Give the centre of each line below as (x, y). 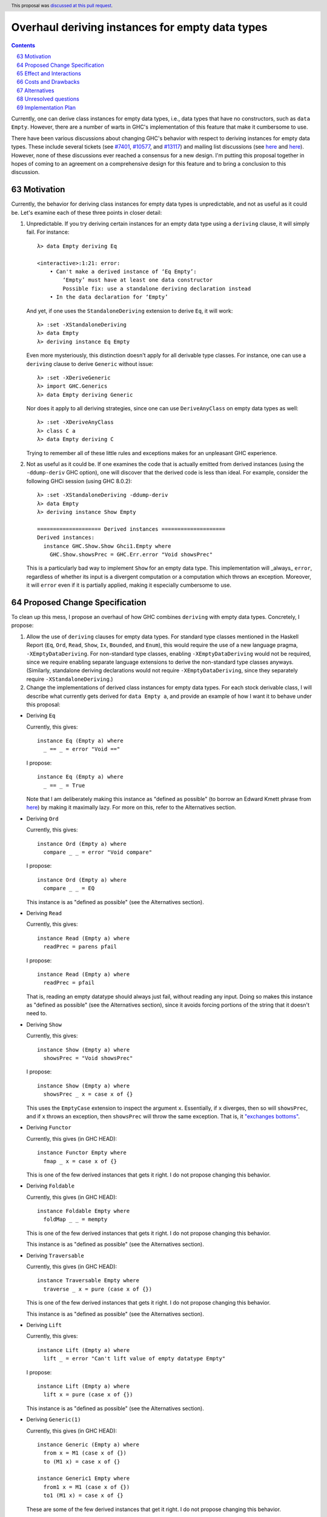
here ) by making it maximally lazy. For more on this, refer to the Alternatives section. (131, 808)
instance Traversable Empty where (88, 1281)
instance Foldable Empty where (84, 1211)
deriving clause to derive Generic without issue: (90, 363)
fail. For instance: (48, 232)
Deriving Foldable (51, 1186)
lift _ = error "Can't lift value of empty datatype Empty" (134, 1359)
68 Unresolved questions (48, 99)
